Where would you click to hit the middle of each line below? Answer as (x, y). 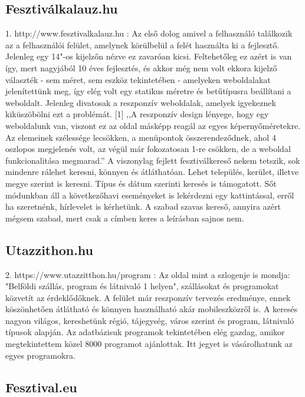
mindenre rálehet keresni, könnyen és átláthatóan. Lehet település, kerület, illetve (152, 172)
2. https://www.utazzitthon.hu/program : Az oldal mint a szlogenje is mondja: (148, 274)
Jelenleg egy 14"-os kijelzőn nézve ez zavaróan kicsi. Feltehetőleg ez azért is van (149, 56)
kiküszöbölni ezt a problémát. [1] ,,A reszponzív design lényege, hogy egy (137, 114)
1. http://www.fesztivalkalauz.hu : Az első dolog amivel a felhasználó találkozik (149, 33)
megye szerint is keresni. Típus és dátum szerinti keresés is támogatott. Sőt (141, 183)
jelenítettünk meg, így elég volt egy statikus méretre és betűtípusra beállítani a (148, 91)
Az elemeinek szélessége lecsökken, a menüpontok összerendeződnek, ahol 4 (141, 137)
